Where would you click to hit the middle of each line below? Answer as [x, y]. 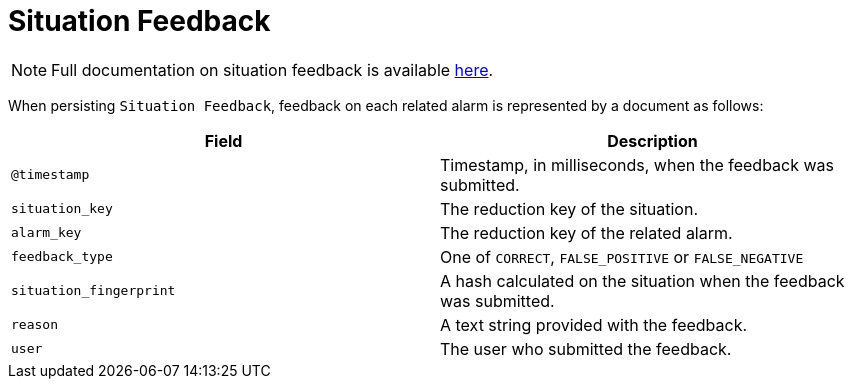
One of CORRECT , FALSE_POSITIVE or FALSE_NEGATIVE [622, 256]
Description [652, 140]
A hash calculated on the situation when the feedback [642, 280]
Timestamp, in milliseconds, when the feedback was [637, 164]
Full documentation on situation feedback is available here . [272, 69]
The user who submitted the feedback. [586, 348]
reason [34, 325]
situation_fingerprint [93, 291]
